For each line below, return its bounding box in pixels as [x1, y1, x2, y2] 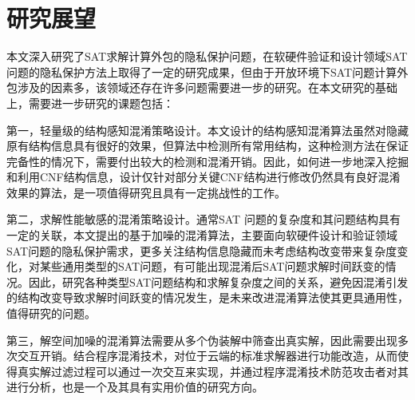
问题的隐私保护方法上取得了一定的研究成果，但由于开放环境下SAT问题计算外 [6, 63, 409, 80]
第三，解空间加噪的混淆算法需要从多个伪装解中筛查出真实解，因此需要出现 [6, 331, 397, 348]
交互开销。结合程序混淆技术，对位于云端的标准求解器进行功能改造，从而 [17, 347, 397, 364]
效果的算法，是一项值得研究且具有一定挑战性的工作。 [6, 184, 286, 200]
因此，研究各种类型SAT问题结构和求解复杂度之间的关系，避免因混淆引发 [28, 273, 409, 290]
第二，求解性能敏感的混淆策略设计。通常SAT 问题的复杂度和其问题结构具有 [6, 211, 401, 228]
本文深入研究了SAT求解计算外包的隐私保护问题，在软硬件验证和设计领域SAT [6, 48, 408, 65]
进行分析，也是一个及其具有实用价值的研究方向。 [6, 378, 263, 395]
